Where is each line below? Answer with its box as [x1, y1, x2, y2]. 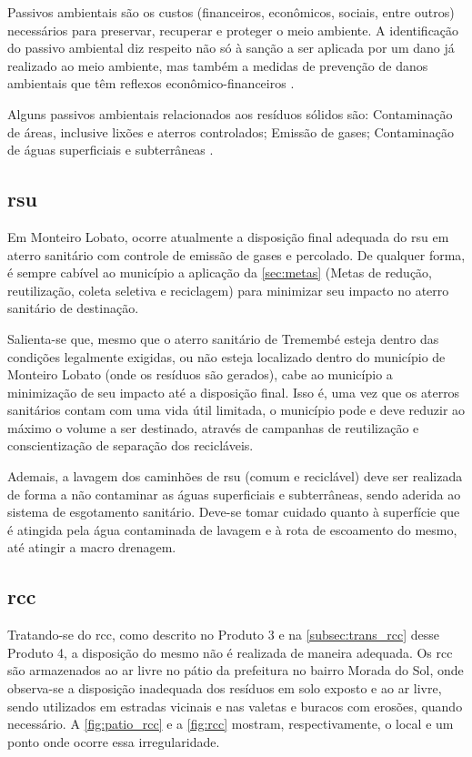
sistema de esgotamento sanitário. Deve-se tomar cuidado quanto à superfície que [7, 502, 460, 521]
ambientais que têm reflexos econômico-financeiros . [7, 74, 295, 93]
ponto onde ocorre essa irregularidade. [7, 732, 220, 751]
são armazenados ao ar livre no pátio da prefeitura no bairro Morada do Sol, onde [7, 661, 464, 680]
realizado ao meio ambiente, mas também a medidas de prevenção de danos [7, 56, 428, 75]
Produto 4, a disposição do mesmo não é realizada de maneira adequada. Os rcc [7, 642, 453, 661]
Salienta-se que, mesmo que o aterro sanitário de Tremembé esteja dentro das [7, 328, 439, 348]
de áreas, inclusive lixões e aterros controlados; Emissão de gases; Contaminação [7, 122, 454, 141]
